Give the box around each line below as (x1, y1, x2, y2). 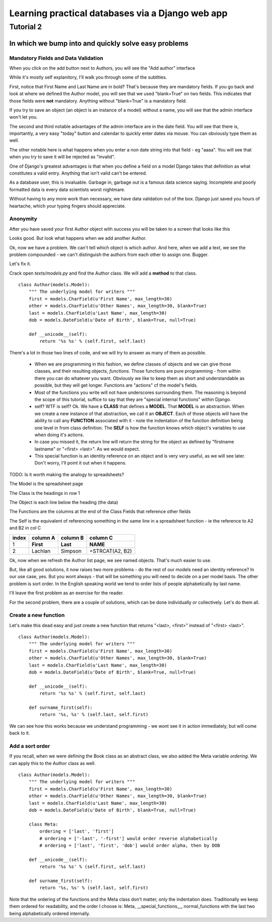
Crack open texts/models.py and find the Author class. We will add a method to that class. (9, 270, 197, 276)
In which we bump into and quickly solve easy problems (9, 39, 189, 47)
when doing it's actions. (34, 432, 84, 438)
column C (89, 534, 113, 541)
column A (32, 534, 55, 541)
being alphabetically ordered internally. (9, 910, 91, 916)
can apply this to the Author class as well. (9, 760, 96, 766)
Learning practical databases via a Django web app (9, 8, 228, 19)
